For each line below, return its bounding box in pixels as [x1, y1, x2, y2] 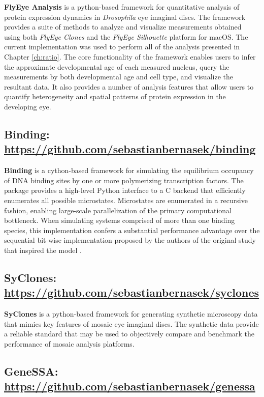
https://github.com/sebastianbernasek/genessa [4, 378, 255, 394]
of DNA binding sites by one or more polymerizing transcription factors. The [4, 175, 244, 185]
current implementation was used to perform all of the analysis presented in [4, 41, 240, 52]
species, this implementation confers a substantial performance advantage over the [4, 224, 260, 235]
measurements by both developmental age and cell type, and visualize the [4, 71, 233, 82]
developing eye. [4, 101, 51, 111]
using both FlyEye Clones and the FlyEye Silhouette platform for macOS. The [4, 31, 248, 42]
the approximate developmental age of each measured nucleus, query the [4, 61, 229, 72]
